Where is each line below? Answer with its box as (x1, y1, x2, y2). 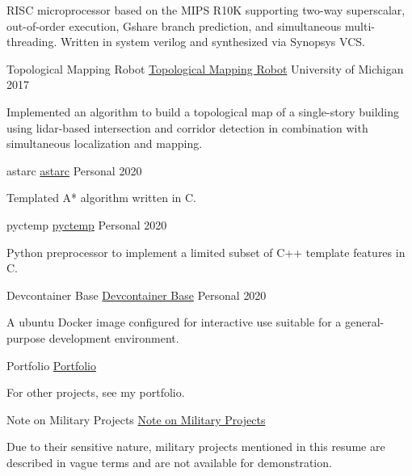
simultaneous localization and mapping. (6, 135, 203, 152)
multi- (345, 17, 375, 34)
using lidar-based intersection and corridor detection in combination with (6, 119, 368, 136)
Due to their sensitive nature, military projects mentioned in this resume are (6, 438, 385, 455)
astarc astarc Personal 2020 (6, 162, 142, 179)
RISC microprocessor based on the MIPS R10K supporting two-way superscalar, (6, 2, 406, 18)
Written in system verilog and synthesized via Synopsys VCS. (60, 33, 365, 50)
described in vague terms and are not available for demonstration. (6, 453, 332, 470)
